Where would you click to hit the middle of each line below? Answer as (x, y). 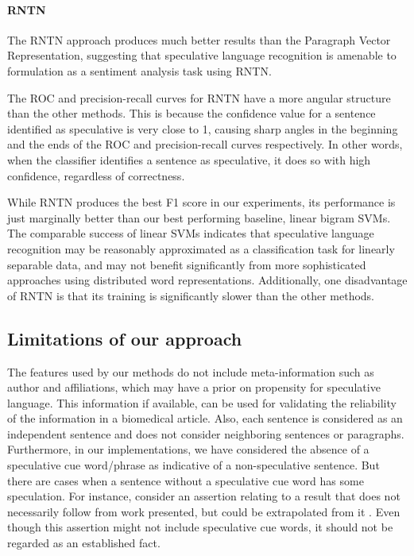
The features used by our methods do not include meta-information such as (191, 371)
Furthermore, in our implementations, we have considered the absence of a (188, 449)
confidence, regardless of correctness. (96, 175)
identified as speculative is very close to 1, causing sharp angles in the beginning (203, 128)
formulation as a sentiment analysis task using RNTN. (139, 70)
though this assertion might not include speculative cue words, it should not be (200, 527)
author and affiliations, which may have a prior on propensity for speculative (194, 387)
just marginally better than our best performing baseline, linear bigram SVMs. (199, 217)
